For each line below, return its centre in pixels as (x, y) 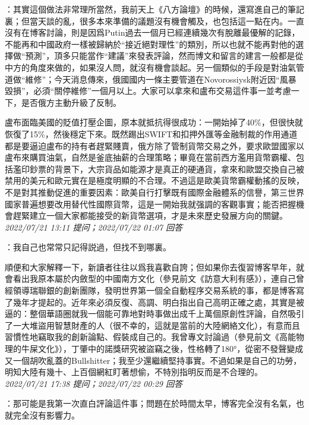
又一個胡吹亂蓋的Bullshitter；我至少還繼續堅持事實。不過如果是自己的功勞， (153, 360)
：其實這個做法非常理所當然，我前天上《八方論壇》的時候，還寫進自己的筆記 (154, 9)
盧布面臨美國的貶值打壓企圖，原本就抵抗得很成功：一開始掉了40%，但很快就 (154, 122)
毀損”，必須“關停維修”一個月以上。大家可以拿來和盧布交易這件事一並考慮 (148, 91)
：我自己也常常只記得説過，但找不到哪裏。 (88, 247)
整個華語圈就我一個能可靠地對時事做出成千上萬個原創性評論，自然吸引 (167, 314)
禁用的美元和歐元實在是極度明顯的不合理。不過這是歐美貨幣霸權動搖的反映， (154, 180)
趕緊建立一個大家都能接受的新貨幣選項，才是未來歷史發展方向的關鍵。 (150, 215)
